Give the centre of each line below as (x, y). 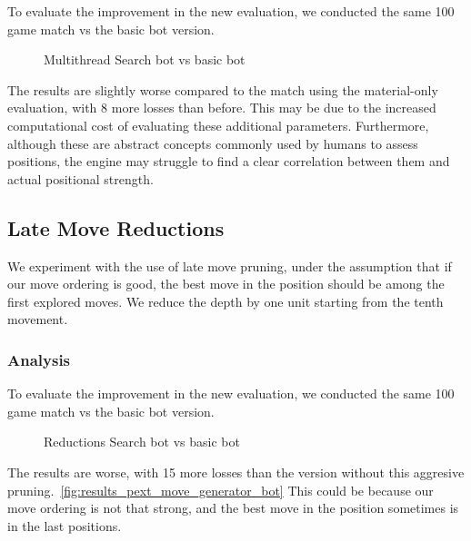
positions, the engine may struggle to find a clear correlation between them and (229, 161)
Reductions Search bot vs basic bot (142, 442)
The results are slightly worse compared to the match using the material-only (223, 89)
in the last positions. (65, 525)
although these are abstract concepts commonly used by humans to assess (213, 143)
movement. (38, 319)
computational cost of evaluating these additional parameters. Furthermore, (218, 125)
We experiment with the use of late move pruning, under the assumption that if (230, 266)
